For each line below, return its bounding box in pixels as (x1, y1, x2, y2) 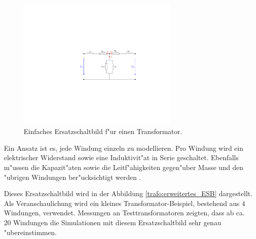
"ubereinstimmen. (4, 227, 57, 237)
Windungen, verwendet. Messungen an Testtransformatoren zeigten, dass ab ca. (4, 207, 245, 218)
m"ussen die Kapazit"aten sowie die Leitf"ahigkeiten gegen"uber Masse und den (4, 162, 244, 172)
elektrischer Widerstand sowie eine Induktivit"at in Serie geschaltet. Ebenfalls (4, 152, 239, 163)
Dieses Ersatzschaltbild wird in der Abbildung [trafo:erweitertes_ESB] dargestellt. (4, 188, 253, 199)
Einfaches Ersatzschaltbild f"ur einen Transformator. (24, 126, 183, 137)
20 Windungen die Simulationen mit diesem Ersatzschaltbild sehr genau (4, 217, 221, 227)
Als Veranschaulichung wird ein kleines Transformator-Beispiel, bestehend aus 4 (4, 198, 245, 208)
